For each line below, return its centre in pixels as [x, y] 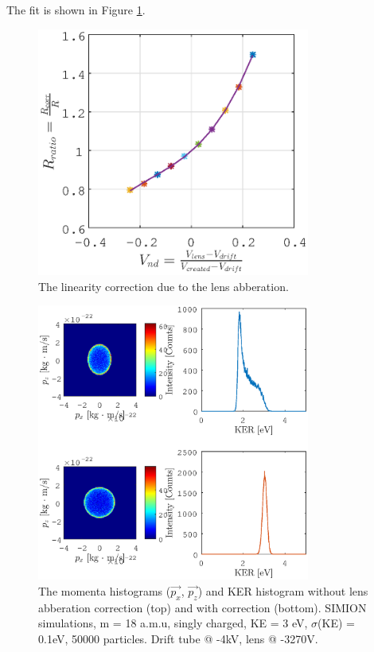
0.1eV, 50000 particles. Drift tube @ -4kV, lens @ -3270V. [178, 638]
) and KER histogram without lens [283, 590]
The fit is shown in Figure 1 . [76, 10]
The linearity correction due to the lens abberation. [164, 286]
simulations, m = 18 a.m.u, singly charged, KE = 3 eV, [173, 623]
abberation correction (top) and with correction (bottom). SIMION [203, 607]
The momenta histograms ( [105, 590]
